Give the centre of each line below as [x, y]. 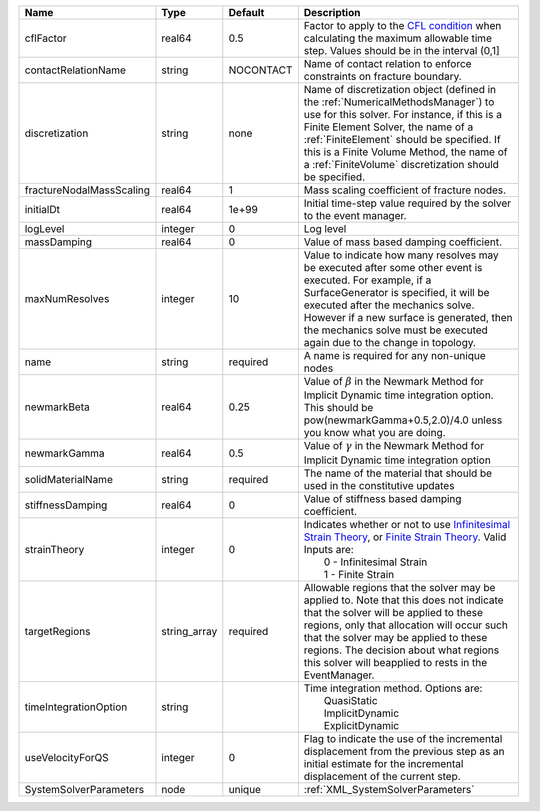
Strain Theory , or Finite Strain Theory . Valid [405, 537]
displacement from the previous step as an [404, 751]
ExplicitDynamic [361, 725]
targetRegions [57, 631]
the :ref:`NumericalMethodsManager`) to [399, 102]
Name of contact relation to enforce [387, 63]
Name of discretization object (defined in [400, 89]
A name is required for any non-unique [395, 355]
